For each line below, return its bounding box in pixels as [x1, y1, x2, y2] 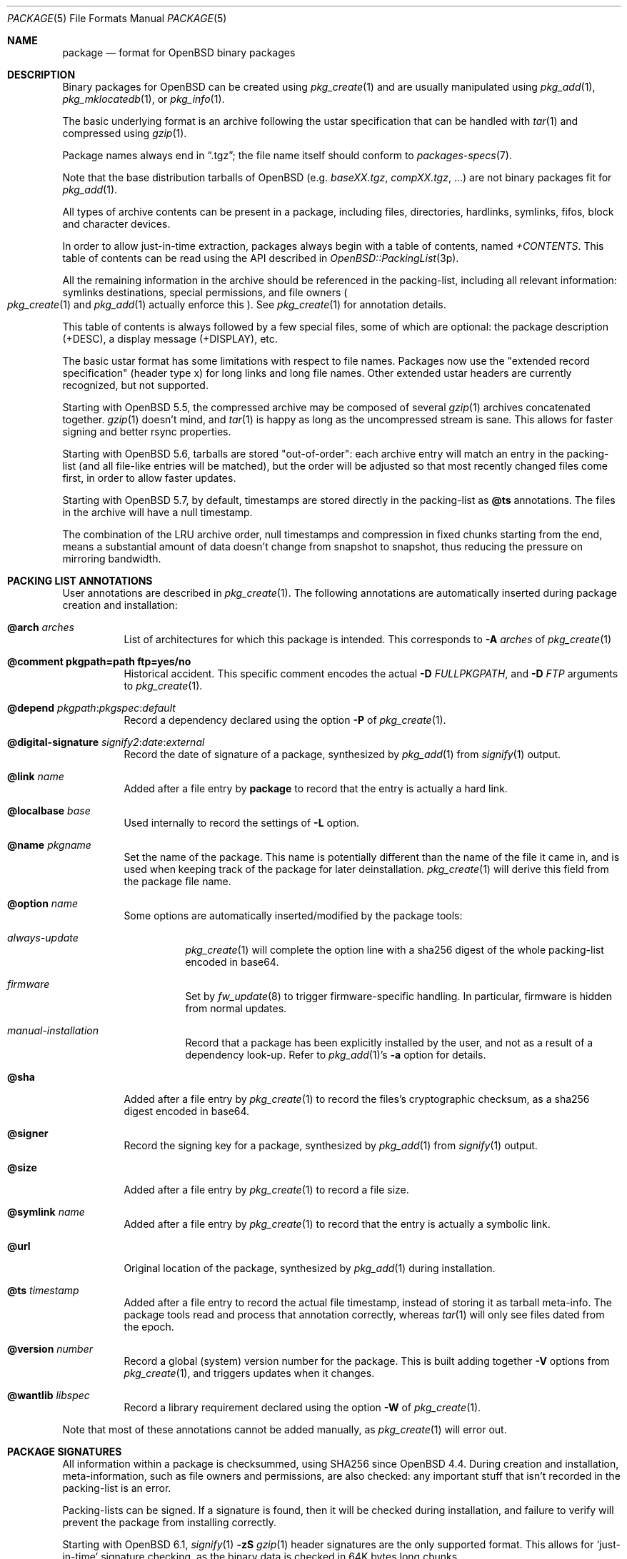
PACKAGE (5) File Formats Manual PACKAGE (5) [7, 12, 227, 24]
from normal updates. [185, 1002, 287, 1014]
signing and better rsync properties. [62, 425, 231, 438]
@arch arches [7, 621, 74, 633]
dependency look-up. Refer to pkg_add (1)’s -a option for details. [185, 1049, 486, 1061]
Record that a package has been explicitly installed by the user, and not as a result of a [185, 1036, 593, 1049]
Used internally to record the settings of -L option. [124, 817, 360, 829]
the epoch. [124, 1321, 174, 1333]
